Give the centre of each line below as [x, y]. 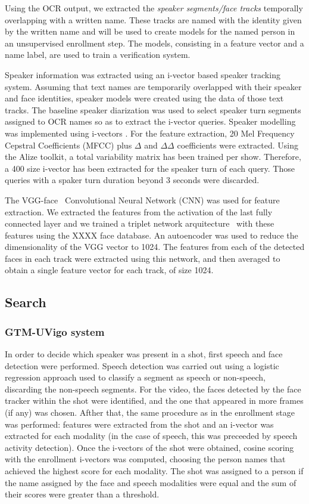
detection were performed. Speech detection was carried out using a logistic [142, 365]
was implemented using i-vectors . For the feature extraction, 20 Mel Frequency [150, 133]
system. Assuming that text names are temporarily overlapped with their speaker [153, 86]
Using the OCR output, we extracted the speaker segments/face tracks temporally [154, 8]
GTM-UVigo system [55, 331]
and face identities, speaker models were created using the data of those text [144, 98]
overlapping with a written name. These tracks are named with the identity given [153, 19]
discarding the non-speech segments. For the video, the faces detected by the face [153, 389]
